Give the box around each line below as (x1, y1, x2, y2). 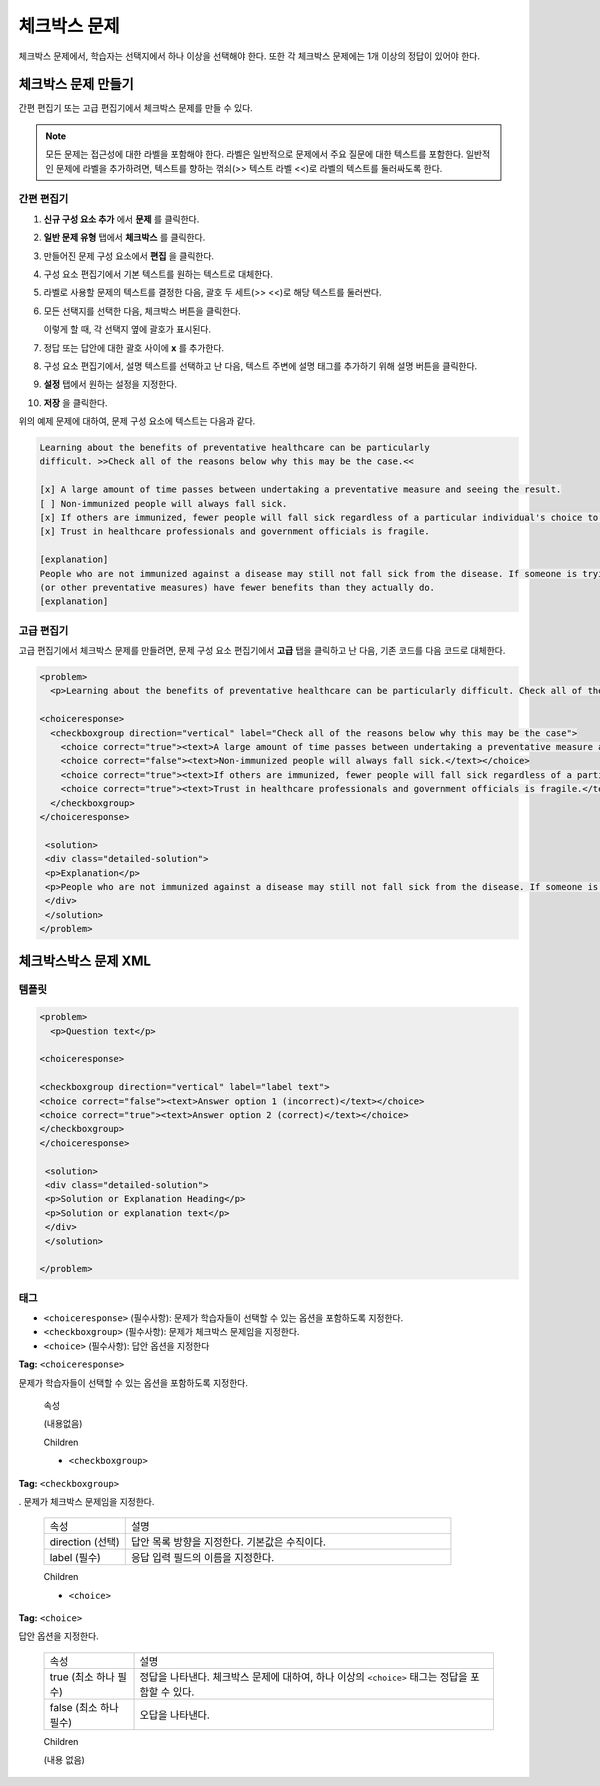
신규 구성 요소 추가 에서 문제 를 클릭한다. (43, 213, 200, 225)
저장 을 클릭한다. (43, 396, 109, 409)
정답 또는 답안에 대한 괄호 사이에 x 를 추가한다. (43, 341, 225, 354)
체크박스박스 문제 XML (18, 952, 152, 969)
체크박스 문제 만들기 (18, 76, 134, 93)
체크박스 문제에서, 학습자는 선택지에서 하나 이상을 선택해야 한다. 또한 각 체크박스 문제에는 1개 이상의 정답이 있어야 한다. (18, 50, 480, 62)
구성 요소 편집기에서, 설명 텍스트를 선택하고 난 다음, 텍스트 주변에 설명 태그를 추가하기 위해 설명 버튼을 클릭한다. (43, 360, 478, 372)
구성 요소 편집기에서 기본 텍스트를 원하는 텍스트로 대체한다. (43, 268, 274, 280)
